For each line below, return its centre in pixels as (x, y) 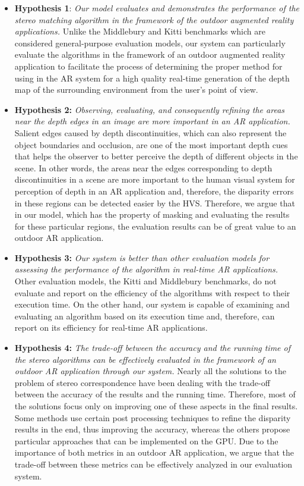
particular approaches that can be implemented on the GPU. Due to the (146, 440)
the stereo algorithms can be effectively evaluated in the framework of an (145, 359)
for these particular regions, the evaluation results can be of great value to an (155, 226)
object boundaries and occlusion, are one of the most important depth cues (151, 144)
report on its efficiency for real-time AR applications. (111, 327)
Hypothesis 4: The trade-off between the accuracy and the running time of (153, 348)
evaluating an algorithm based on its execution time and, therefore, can (145, 316)
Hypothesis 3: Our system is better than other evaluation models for (142, 257)
